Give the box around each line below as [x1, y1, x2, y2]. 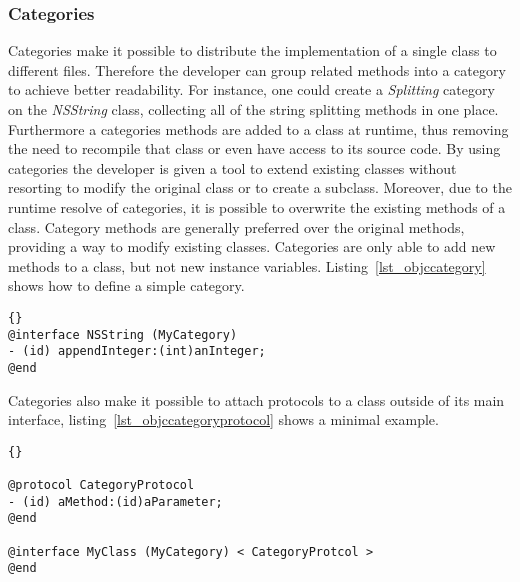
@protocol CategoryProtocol [8, 478, 195, 493]
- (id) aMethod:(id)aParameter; [8, 494, 223, 509]
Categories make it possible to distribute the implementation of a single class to [8, 40, 497, 61]
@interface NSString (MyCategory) [8, 327, 238, 342]
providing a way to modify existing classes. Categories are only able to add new [8, 236, 496, 257]
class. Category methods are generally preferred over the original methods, [8, 216, 465, 237]
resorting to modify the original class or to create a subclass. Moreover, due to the [8, 177, 512, 198]
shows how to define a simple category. [8, 275, 245, 296]
